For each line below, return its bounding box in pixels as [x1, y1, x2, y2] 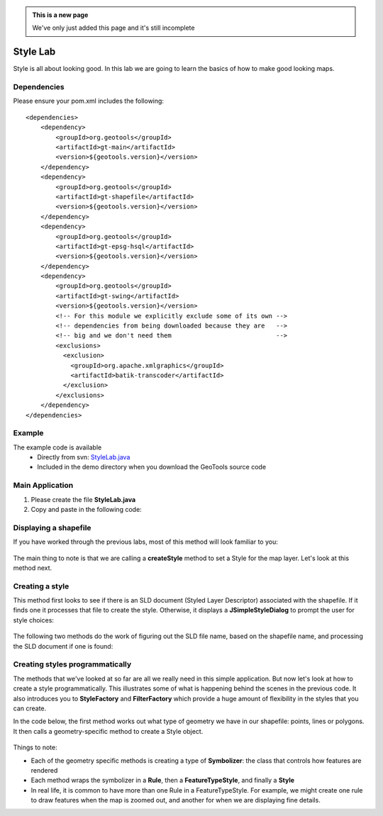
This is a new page [32, 11, 89, 19]
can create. [13, 704, 47, 712]
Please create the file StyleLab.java [30, 495, 136, 503]
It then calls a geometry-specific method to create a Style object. [13, 727, 204, 735]
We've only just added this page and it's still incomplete [32, 23, 195, 32]
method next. [13, 564, 52, 572]
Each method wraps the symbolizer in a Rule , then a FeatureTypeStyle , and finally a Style [30, 776, 294, 785]
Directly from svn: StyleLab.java [37, 453, 131, 462]
